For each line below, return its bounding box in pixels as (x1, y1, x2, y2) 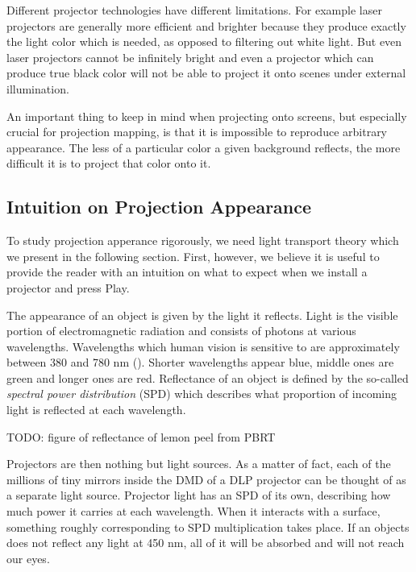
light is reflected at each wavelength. (6, 401, 186, 418)
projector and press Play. (6, 279, 130, 296)
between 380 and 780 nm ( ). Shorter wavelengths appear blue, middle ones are (6, 354, 394, 371)
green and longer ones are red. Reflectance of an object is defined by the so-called (6, 369, 409, 386)
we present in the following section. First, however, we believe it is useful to (6, 247, 380, 264)
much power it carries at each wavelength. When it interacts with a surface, (6, 503, 381, 520)
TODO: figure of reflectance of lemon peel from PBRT (6, 428, 276, 445)
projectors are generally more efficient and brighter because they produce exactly (6, 17, 406, 34)
